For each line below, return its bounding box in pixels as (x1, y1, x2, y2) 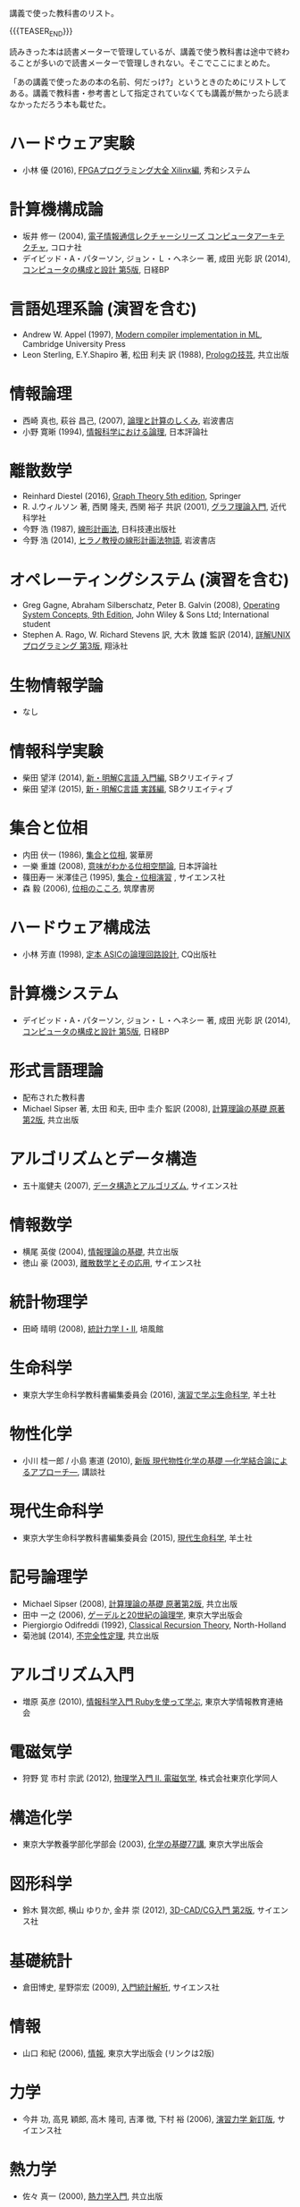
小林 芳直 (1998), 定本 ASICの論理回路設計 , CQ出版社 (21, 949, 217, 960)
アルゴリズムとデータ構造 (9, 1149, 197, 1170)
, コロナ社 (46, 241, 82, 252)
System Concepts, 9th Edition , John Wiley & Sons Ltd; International (21, 609, 270, 620)
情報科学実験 (9, 741, 104, 762)
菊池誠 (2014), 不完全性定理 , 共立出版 (21, 1630, 160, 1641)
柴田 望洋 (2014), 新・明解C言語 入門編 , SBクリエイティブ (21, 773, 234, 783)
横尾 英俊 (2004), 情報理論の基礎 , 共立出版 (21, 1246, 179, 1256)
